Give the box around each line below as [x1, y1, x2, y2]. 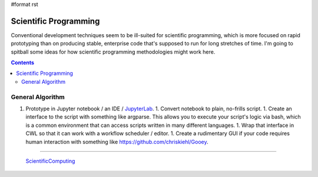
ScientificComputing [25, 157, 75, 165]
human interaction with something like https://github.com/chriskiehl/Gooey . [25, 138, 208, 145]
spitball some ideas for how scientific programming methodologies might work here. [11, 48, 216, 55]
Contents [11, 59, 35, 66]
